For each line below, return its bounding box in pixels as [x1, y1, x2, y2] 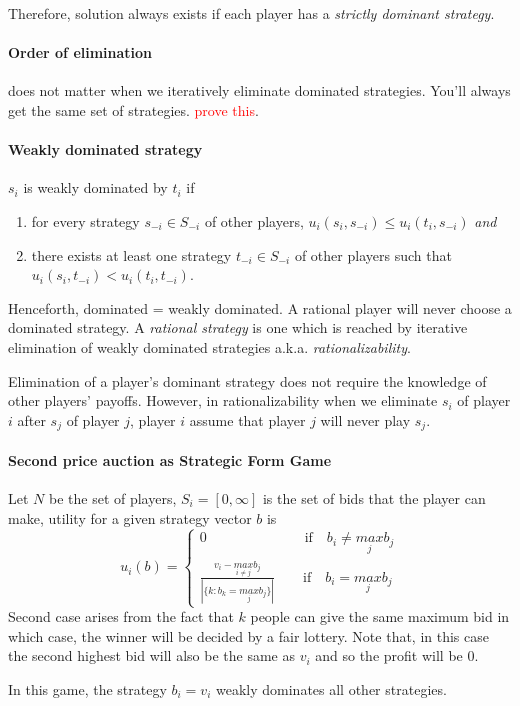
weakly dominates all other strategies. [215, 678, 447, 699]
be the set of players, [48, 487, 177, 508]
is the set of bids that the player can [262, 487, 486, 508]
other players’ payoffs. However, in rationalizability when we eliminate [8, 390, 438, 411]
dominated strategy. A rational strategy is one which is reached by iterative [8, 317, 468, 338]
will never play [320, 409, 411, 430]
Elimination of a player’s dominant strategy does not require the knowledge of [8, 370, 487, 391]
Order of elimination [8, 42, 153, 63]
